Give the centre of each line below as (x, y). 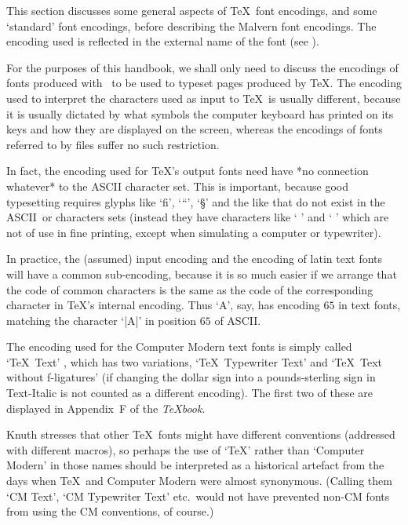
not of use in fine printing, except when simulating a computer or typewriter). (194, 232)
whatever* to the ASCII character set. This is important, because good (177, 186)
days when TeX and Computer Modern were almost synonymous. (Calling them (199, 481)
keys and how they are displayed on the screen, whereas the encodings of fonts (195, 129)
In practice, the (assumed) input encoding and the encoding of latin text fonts (195, 259)
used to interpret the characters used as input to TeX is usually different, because (204, 98)
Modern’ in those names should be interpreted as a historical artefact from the (195, 465)
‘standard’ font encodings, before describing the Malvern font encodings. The (191, 26)
